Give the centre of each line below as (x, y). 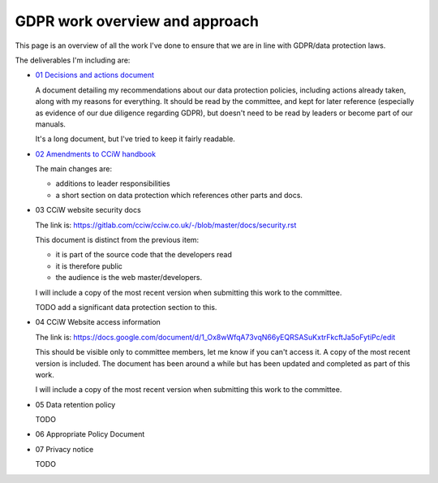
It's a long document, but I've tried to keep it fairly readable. (135, 139)
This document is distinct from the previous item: (117, 240)
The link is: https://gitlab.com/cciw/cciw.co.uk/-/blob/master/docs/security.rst (166, 225)
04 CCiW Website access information (98, 322)
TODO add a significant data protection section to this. (126, 307)
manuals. (51, 124)
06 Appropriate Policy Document (90, 434)
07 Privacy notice (64, 449)
